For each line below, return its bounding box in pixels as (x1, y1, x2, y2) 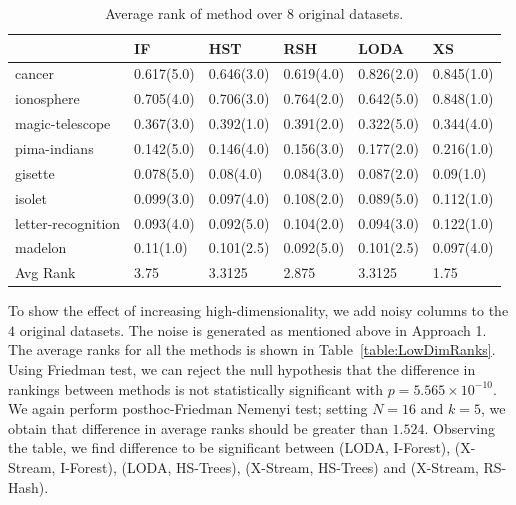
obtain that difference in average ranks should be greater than (8, 417, 388, 438)
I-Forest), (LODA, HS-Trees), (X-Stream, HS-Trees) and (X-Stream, (60, 457, 479, 478)
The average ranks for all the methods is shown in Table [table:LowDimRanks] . (8, 339, 496, 360)
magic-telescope (15, 113, 111, 134)
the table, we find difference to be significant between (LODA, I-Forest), (8, 437, 451, 458)
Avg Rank (15, 262, 76, 283)
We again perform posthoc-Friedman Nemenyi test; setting (8, 398, 368, 419)
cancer (15, 63, 54, 84)
